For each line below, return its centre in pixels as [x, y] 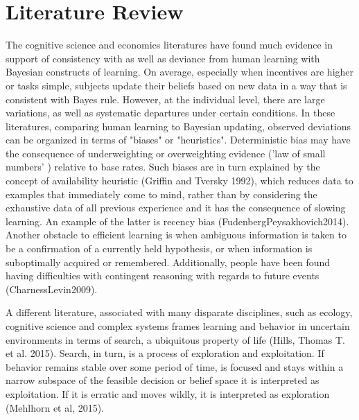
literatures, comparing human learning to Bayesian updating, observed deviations [178, 126]
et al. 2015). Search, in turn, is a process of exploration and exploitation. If [165, 353]
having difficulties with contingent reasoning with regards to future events [163, 275]
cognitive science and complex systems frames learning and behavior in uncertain [178, 326]
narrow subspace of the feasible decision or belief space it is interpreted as [163, 380]
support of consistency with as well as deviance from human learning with [163, 58]
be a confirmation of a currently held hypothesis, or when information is [159, 248]
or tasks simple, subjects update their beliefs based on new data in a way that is [176, 85]
